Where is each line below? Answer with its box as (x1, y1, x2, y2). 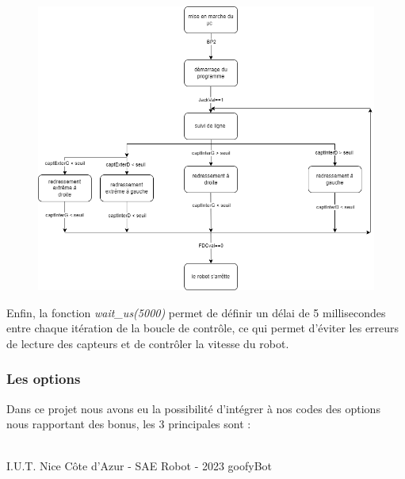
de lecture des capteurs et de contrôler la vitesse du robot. (6, 335, 289, 351)
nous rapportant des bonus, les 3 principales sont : (6, 416, 251, 432)
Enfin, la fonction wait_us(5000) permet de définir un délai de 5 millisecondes (6, 304, 386, 320)
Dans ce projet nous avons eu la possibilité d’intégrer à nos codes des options (6, 400, 380, 416)
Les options (6, 369, 81, 389)
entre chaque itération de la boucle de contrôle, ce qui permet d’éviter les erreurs (6, 320, 399, 336)
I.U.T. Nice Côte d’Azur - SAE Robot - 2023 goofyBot (6, 458, 273, 474)
